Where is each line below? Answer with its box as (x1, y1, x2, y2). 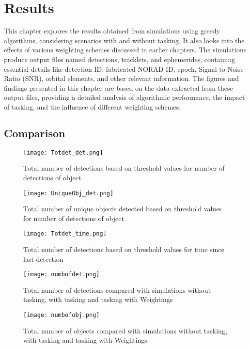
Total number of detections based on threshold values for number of (23, 163, 225, 173)
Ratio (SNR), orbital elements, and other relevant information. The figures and (4, 73, 239, 83)
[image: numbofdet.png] (23, 271, 100, 278)
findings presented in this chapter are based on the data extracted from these (4, 82, 233, 93)
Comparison (4, 125, 65, 140)
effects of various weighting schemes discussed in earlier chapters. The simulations (4, 45, 247, 55)
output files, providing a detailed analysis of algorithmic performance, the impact (4, 92, 245, 102)
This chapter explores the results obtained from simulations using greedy (4, 26, 220, 36)
